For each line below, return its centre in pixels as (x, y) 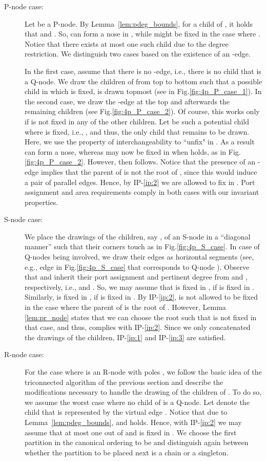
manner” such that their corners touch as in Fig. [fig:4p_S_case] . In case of (142, 246)
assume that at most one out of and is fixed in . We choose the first (131, 432)
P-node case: (24, 6)
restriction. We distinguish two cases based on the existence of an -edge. (138, 54)
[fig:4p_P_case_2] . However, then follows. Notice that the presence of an (140, 162)
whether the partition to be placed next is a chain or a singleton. (127, 452)
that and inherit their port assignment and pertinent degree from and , (136, 277)
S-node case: (24, 219)
